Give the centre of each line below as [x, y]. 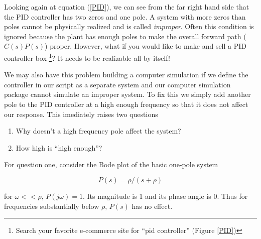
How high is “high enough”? [59, 147]
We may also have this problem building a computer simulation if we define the [126, 75]
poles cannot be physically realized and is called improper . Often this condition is [129, 26]
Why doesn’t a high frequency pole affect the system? [98, 131]
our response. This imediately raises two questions [81, 114]
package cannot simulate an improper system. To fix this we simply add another [127, 94]
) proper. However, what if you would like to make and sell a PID [146, 46]
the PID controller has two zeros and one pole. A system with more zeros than [125, 16]
